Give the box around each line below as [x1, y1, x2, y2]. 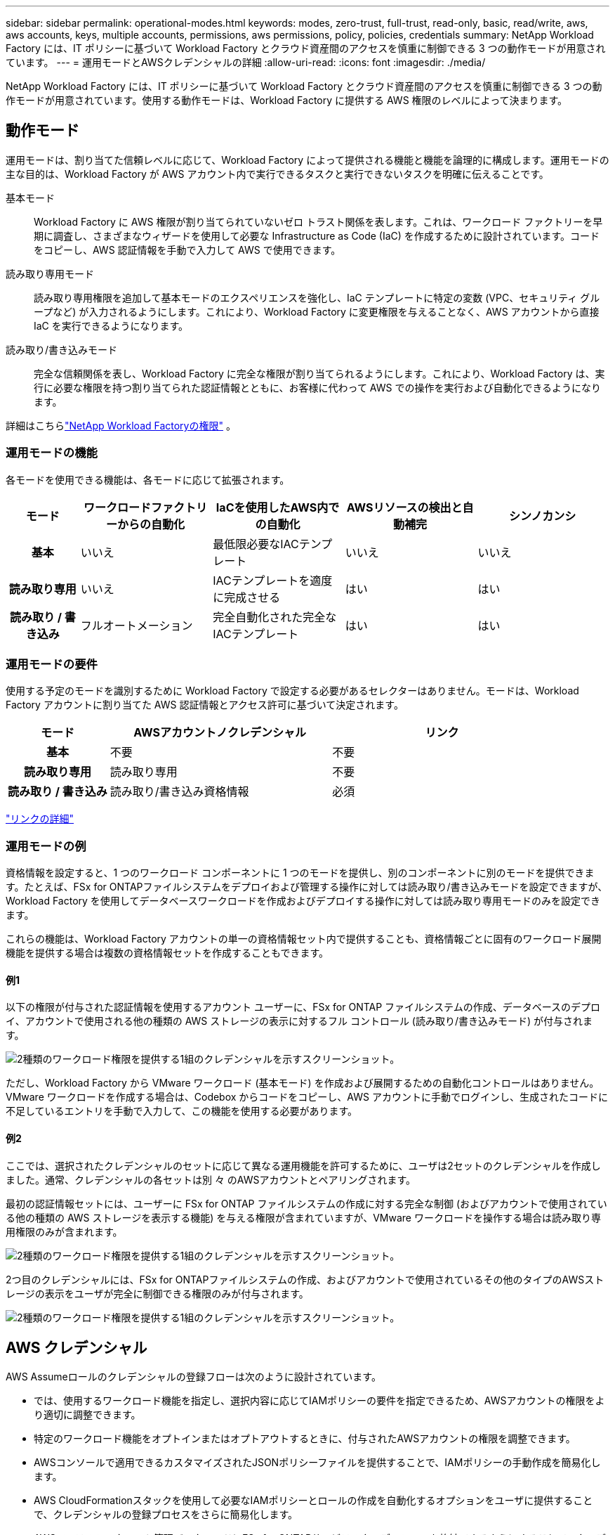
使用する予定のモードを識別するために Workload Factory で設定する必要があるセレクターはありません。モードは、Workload [6, 685, 579, 697]
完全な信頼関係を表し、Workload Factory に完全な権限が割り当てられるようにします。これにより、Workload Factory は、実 [34, 367, 605, 380]
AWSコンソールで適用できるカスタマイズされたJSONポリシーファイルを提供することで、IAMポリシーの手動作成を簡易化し [34, 1456, 601, 1469]
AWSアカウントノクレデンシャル [133, 725, 306, 740]
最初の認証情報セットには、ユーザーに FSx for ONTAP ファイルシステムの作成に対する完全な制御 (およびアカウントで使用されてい [6, 1197, 607, 1210]
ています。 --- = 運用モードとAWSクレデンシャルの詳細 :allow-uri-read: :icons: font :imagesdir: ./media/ [6, 56, 486, 68]
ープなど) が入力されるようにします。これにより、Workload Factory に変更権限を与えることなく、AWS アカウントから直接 [34, 305, 600, 318]
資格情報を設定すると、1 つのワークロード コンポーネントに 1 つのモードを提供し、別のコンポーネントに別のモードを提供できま [6, 867, 595, 879]
